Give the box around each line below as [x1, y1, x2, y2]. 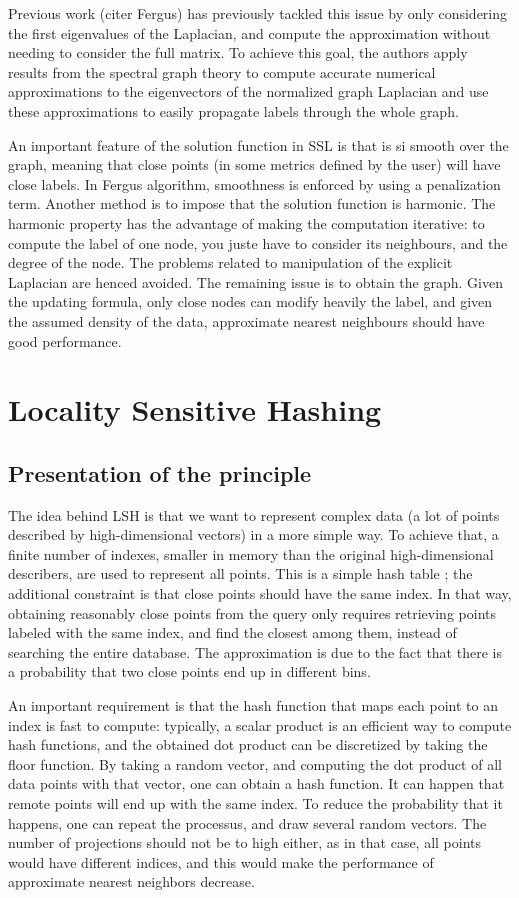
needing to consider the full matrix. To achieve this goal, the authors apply [8, 42, 468, 63]
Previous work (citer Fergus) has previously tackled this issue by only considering [8, 3, 508, 23]
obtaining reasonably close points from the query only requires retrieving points [8, 602, 496, 623]
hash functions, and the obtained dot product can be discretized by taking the [8, 734, 488, 755]
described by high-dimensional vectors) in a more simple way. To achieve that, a [8, 524, 499, 545]
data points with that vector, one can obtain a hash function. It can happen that [8, 773, 505, 794]
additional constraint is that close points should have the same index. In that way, [8, 583, 512, 604]
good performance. [8, 330, 122, 351]
